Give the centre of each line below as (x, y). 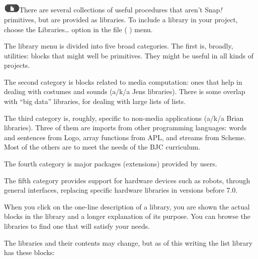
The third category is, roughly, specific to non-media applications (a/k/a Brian (124, 118)
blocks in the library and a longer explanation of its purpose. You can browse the (127, 216)
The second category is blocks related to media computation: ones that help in (123, 81)
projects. (17, 65)
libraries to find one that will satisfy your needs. (77, 226)
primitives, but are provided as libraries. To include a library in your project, (121, 19)
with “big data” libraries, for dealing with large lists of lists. (95, 101)
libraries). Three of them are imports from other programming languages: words (125, 128)
